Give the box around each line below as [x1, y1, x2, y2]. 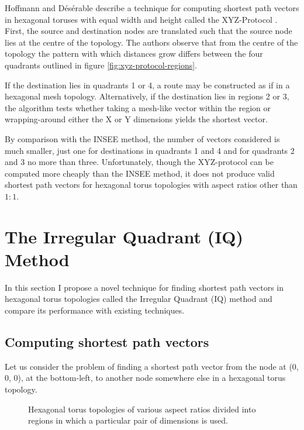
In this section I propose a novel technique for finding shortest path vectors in [5, 281, 284, 293]
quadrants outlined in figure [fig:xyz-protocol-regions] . [5, 59, 198, 71]
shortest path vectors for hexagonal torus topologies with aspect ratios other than [5, 178, 298, 191]
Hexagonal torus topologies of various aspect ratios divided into [28, 403, 256, 415]
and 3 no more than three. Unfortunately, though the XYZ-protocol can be [5, 156, 274, 168]
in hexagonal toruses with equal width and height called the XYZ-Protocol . [5, 13, 278, 25]
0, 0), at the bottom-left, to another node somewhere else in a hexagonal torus [5, 371, 286, 384]
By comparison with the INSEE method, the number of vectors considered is [5, 132, 280, 145]
